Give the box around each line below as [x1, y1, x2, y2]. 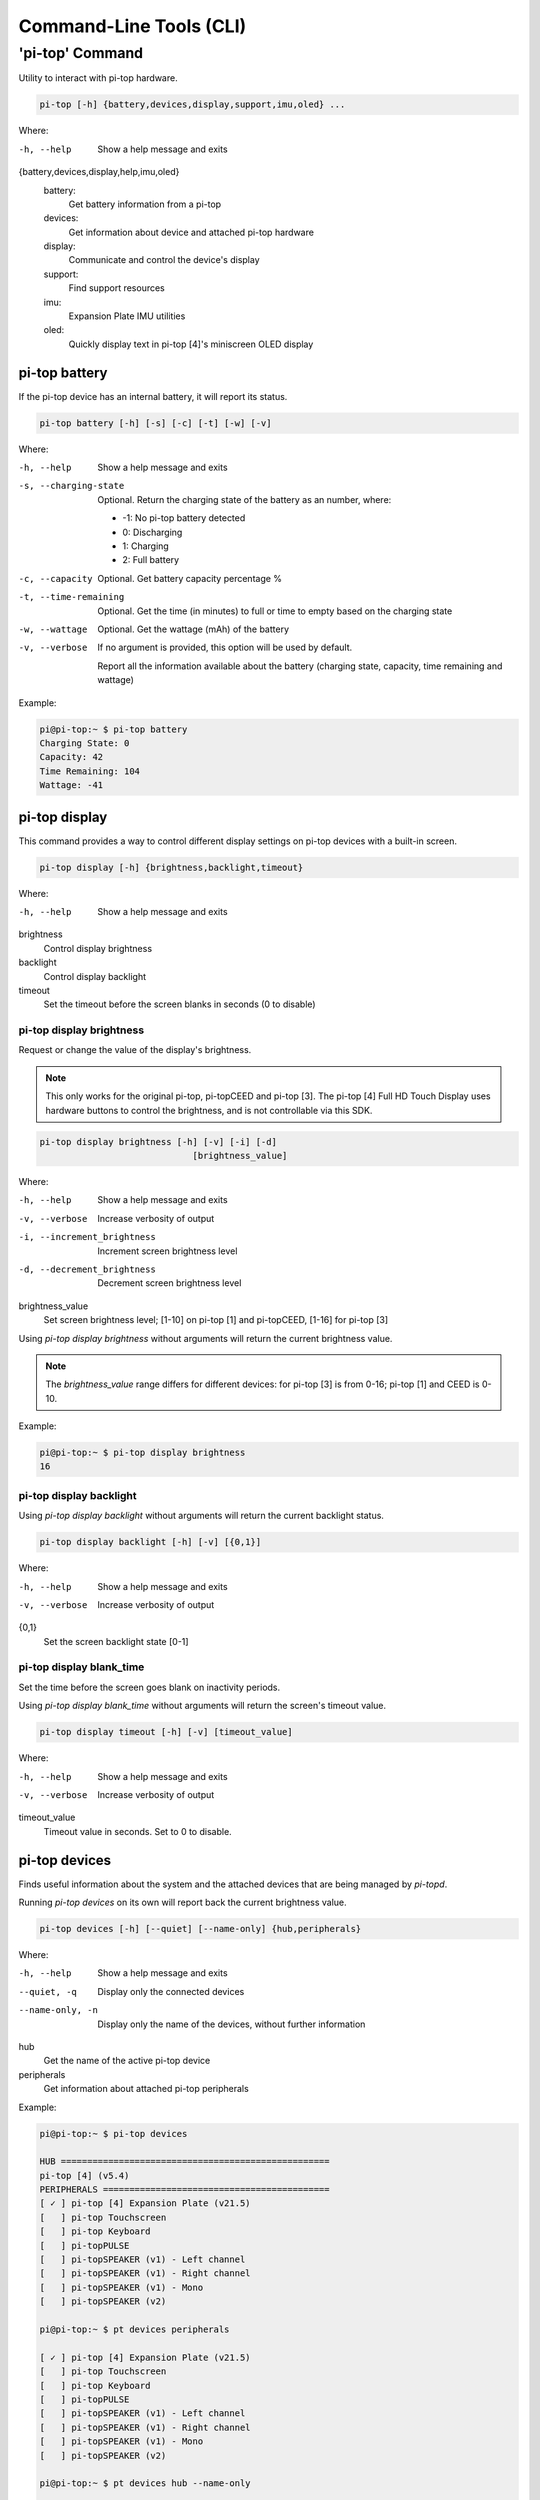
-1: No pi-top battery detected [122, 512, 246, 524]
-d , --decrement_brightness [18, 1263, 157, 1275]
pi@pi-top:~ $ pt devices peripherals [39, 2324, 230, 2335]
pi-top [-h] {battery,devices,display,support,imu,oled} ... [39, 99, 346, 110]
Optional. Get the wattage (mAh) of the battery [97, 623, 290, 635]
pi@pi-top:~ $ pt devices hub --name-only [39, 2478, 251, 2489]
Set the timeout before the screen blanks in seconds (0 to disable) [43, 998, 316, 1010]
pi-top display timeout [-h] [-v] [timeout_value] [39, 1726, 294, 1738]
